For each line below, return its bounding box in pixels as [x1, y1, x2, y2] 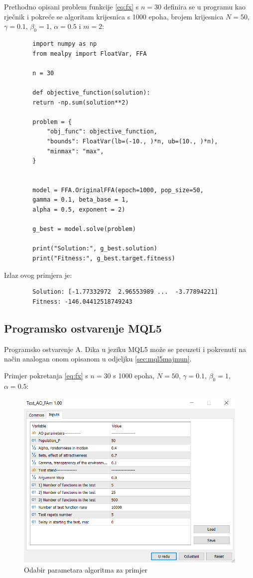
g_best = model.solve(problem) [32, 226, 136, 233]
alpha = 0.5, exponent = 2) [32, 206, 126, 214]
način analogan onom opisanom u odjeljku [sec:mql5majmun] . [4, 353, 192, 364]
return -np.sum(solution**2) [32, 99, 129, 106]
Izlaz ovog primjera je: [4, 269, 72, 280]
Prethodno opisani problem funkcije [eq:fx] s [4, 1, 139, 11]
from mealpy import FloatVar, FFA [32, 50, 147, 57]
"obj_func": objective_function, [46, 128, 157, 135]
